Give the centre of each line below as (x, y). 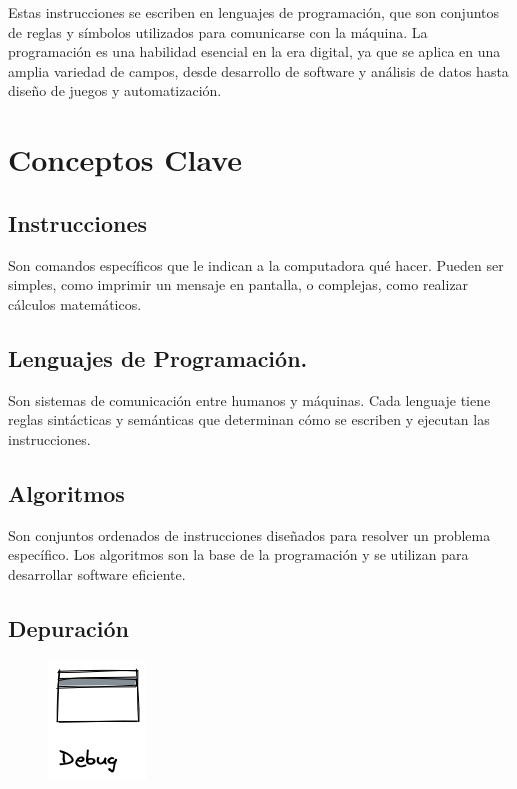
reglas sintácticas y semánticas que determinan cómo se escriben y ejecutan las (249, 419)
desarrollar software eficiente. (97, 573)
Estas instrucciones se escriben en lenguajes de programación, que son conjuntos (254, 12)
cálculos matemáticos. (75, 303)
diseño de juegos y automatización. (115, 90)
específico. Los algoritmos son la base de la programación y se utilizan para (238, 554)
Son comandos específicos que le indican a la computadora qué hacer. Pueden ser (256, 264)
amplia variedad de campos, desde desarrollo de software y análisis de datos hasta (258, 70)
